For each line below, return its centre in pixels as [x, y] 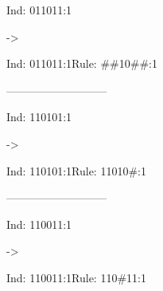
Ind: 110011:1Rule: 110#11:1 [76, 277]
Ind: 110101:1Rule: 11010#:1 [76, 170]
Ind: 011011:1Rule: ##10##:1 [82, 63]
